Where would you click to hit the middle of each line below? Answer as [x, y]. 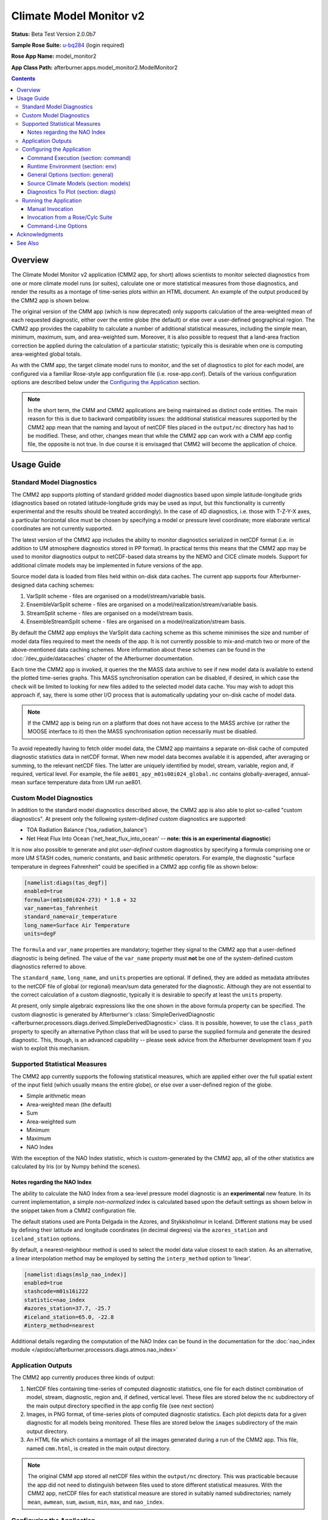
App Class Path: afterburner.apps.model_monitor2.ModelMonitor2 [94, 67]
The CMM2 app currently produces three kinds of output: [83, 1378]
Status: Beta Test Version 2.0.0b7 [54, 34]
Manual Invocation [50, 209]
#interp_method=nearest [60, 1325]
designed [23, 585]
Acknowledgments [40, 235]
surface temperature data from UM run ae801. [84, 782]
